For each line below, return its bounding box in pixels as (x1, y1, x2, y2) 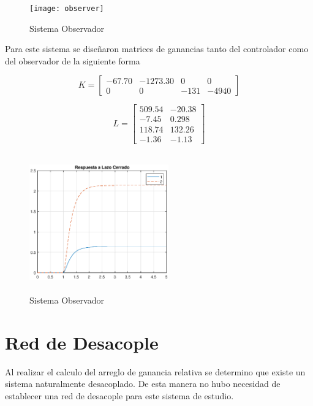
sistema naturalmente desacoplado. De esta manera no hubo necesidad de (5, 377, 281, 390)
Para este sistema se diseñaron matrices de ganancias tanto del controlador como (5, 42, 309, 55)
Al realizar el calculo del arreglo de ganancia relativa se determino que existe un (5, 365, 306, 378)
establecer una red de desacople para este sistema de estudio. (5, 389, 234, 402)
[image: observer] (29, 4, 104, 13)
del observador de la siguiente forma (5, 54, 140, 67)
